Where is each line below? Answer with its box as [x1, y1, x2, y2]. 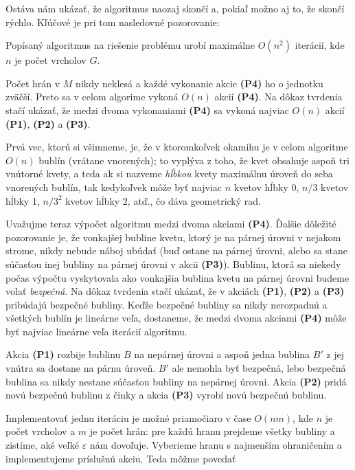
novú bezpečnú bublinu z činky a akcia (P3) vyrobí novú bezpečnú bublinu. [5, 388, 327, 402]
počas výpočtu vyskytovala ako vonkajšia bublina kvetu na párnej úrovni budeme [5, 270, 350, 284]
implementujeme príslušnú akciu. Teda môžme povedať [5, 451, 236, 465]
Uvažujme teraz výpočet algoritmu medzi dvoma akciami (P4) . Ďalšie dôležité [5, 216, 336, 231]
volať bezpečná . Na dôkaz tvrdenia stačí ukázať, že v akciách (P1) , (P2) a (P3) [5, 284, 345, 298]
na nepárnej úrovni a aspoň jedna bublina [134, 347, 310, 361]
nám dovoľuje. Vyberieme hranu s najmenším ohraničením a [89, 438, 342, 452]
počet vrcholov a [5, 424, 76, 438]
